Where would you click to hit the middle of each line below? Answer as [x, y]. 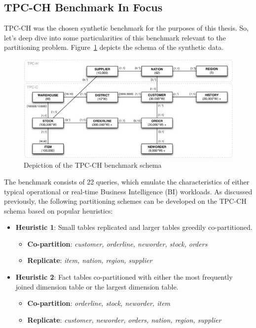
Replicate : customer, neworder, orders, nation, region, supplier [124, 319]
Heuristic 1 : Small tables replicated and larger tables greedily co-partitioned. [134, 227]
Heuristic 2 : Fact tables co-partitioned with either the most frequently [124, 277]
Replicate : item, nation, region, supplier [90, 260]
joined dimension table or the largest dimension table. [97, 286]
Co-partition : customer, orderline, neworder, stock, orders [117, 243]
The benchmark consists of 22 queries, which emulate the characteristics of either [127, 181]
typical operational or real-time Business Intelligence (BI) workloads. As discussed [128, 191]
